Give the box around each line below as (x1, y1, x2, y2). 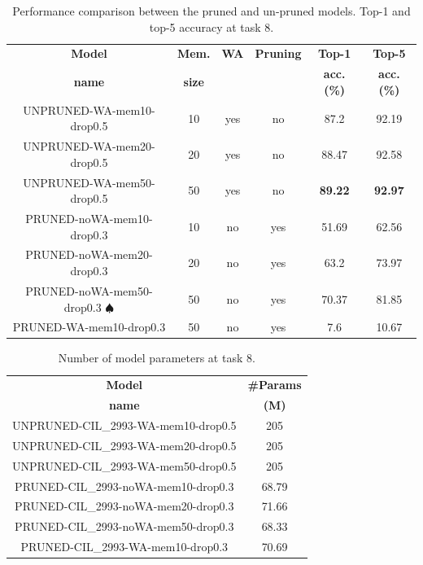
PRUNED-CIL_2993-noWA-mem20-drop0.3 (15, 497, 234, 515)
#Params (247, 376, 302, 393)
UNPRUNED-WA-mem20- (23, 138, 155, 155)
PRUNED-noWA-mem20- (25, 246, 153, 263)
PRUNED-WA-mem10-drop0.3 (12, 318, 166, 335)
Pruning (255, 45, 302, 62)
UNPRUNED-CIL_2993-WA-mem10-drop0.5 (12, 416, 237, 433)
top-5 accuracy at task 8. (149, 18, 274, 35)
